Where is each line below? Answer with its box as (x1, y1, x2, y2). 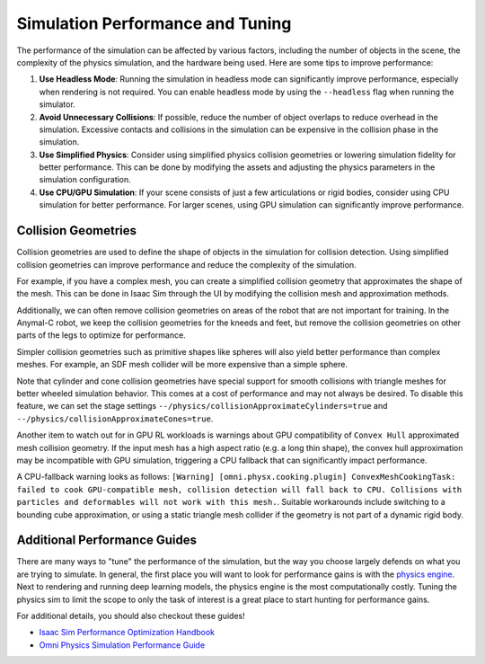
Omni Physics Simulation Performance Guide (39, 639, 206, 651)
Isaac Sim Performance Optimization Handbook (39, 627, 216, 638)
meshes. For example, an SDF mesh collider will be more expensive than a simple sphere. (16, 359, 348, 370)
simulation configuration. (39, 174, 132, 185)
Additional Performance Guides (16, 533, 198, 548)
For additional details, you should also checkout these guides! (16, 611, 246, 622)
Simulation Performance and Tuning (16, 13, 292, 33)
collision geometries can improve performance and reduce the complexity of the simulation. (16, 259, 357, 270)
